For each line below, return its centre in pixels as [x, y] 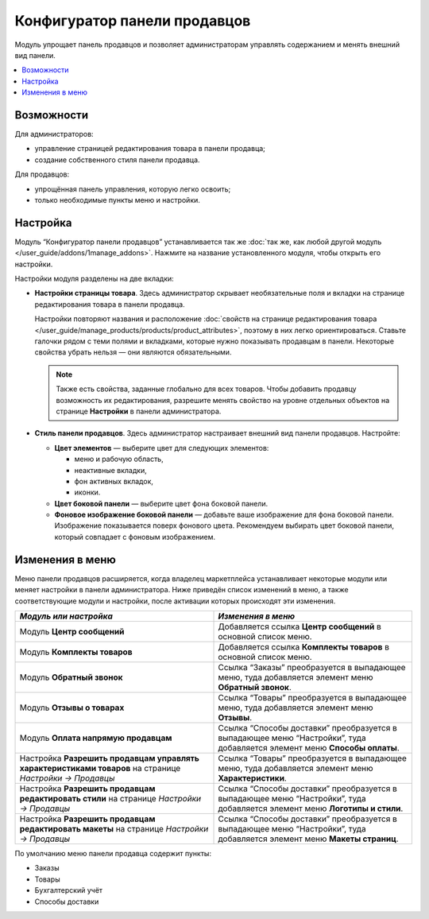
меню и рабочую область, [119, 459]
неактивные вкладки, [110, 470]
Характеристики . [253, 777]
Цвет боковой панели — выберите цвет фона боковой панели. [161, 503]
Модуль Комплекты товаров [76, 652]
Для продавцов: [42, 174]
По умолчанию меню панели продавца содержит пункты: [113, 853]
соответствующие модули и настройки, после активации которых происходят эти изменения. [175, 601]
